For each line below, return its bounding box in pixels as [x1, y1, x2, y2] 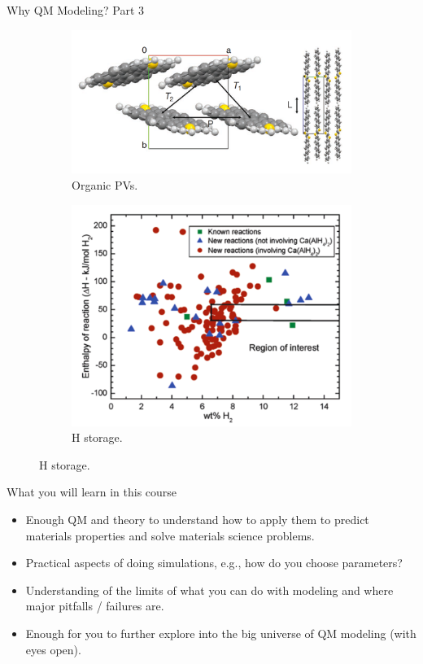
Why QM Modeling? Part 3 [7, 2, 145, 18]
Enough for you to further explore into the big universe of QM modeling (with [25, 625, 416, 642]
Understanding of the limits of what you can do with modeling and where [25, 581, 394, 598]
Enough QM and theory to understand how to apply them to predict [25, 511, 369, 528]
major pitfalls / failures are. [25, 597, 164, 614]
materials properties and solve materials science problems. [25, 526, 315, 544]
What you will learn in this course [7, 483, 177, 500]
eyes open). [25, 640, 81, 657]
